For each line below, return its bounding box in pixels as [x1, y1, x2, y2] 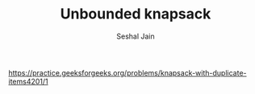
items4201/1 [8, 76, 48, 86]
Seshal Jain [116, 31, 155, 41]
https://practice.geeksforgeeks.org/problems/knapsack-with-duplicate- [8, 67, 248, 77]
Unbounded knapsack [60, 5, 211, 23]
